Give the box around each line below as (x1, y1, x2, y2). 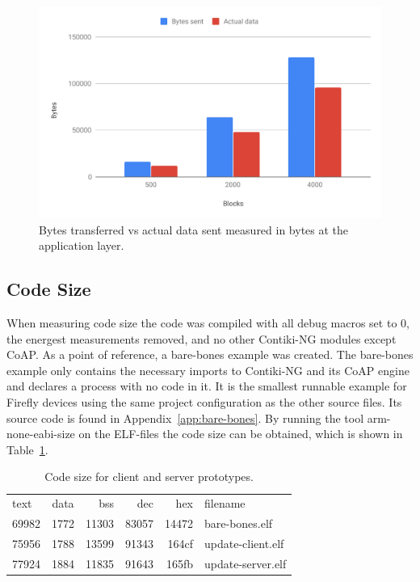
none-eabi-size (6, 425, 75, 442)
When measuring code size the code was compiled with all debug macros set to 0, (6, 314, 409, 331)
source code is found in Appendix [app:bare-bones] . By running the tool (6, 409, 364, 426)
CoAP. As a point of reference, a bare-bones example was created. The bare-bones (6, 346, 414, 363)
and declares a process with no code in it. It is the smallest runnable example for (6, 377, 407, 394)
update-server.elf (204, 555, 287, 571)
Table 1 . (6, 441, 48, 458)
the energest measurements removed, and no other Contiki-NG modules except (6, 330, 397, 347)
